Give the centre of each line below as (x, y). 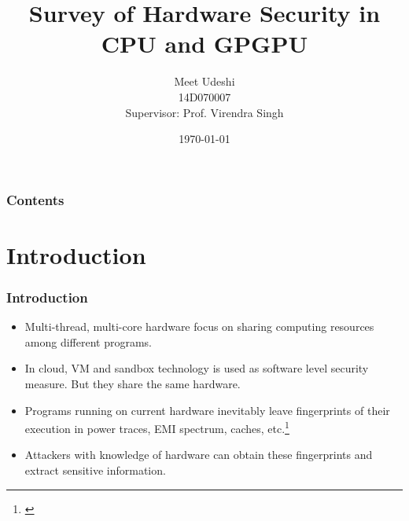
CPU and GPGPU (204, 44)
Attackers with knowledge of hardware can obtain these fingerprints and (199, 455)
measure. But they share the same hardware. (133, 383)
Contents (35, 199)
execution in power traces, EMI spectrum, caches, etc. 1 (157, 427)
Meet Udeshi (204, 81)
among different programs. (88, 341)
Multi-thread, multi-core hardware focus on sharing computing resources (199, 327)
